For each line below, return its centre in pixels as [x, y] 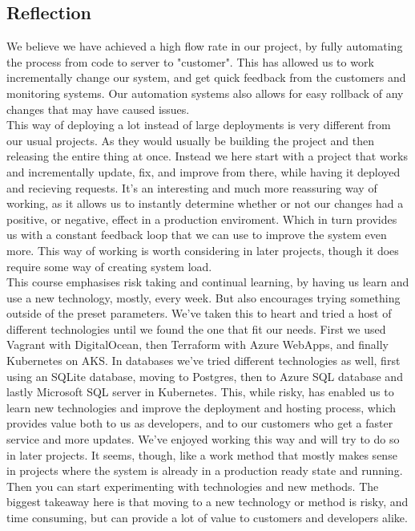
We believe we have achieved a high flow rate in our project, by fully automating [205, 46]
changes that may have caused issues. [98, 109]
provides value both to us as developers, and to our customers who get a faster [200, 423]
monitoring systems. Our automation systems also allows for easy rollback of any [205, 93]
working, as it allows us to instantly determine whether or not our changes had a [205, 203]
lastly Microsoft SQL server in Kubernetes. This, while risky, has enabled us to [200, 392]
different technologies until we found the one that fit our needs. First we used [196, 328]
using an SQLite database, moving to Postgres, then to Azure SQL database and [205, 376]
